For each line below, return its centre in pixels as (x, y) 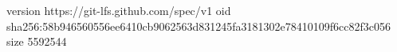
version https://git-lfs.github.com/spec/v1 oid (119, 10)
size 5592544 (37, 41)
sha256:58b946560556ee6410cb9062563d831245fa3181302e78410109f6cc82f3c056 (198, 26)
